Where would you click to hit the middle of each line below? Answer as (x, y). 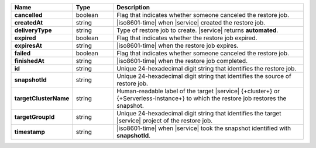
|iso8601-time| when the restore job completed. (182, 61)
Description (133, 7)
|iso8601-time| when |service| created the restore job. (191, 22)
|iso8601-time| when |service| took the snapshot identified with (204, 128)
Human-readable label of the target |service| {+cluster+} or (198, 91)
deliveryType (33, 30)
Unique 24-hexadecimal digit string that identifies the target (199, 113)
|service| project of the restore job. (165, 121)
